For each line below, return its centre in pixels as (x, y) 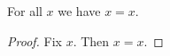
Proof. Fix (35, 40)
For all (25, 11)
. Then (91, 40)
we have (79, 11)
